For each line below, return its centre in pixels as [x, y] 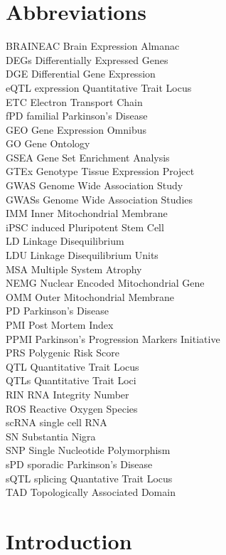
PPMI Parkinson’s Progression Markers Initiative [113, 338]
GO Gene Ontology [48, 143]
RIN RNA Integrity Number [68, 394]
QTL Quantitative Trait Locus [72, 366]
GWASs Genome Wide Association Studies [99, 199]
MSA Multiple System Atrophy [74, 269]
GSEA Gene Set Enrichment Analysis [88, 157]
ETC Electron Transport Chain [74, 101]
